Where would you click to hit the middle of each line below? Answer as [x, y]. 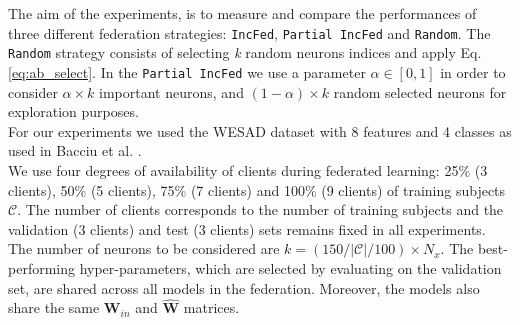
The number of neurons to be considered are [144, 248]
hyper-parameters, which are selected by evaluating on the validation [290, 267]
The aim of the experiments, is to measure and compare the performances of [242, 13]
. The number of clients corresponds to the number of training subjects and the [260, 209]
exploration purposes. [73, 111]
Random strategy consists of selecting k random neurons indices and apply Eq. [245, 52]
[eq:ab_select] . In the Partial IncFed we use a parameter [187, 71]
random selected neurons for [420, 91]
